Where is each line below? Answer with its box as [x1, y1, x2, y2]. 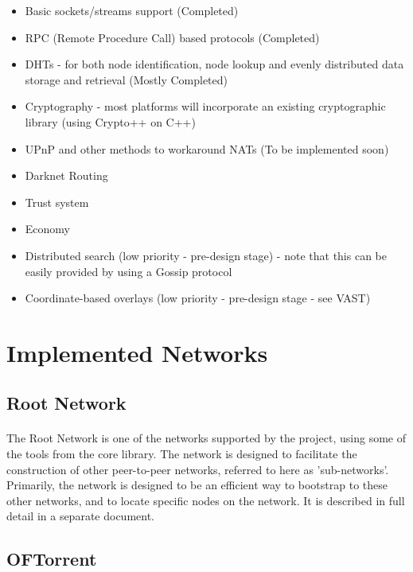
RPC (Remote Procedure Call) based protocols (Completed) [25, 29, 320, 45]
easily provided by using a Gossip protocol [25, 263, 232, 279]
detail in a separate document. [6, 508, 155, 524]
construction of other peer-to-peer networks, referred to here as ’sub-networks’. [6, 461, 389, 477]
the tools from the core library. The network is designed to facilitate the [6, 446, 357, 462]
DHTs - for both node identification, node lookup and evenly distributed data [25, 56, 404, 72]
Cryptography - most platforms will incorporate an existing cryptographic [25, 98, 386, 115]
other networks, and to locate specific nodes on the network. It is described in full [6, 492, 405, 508]
